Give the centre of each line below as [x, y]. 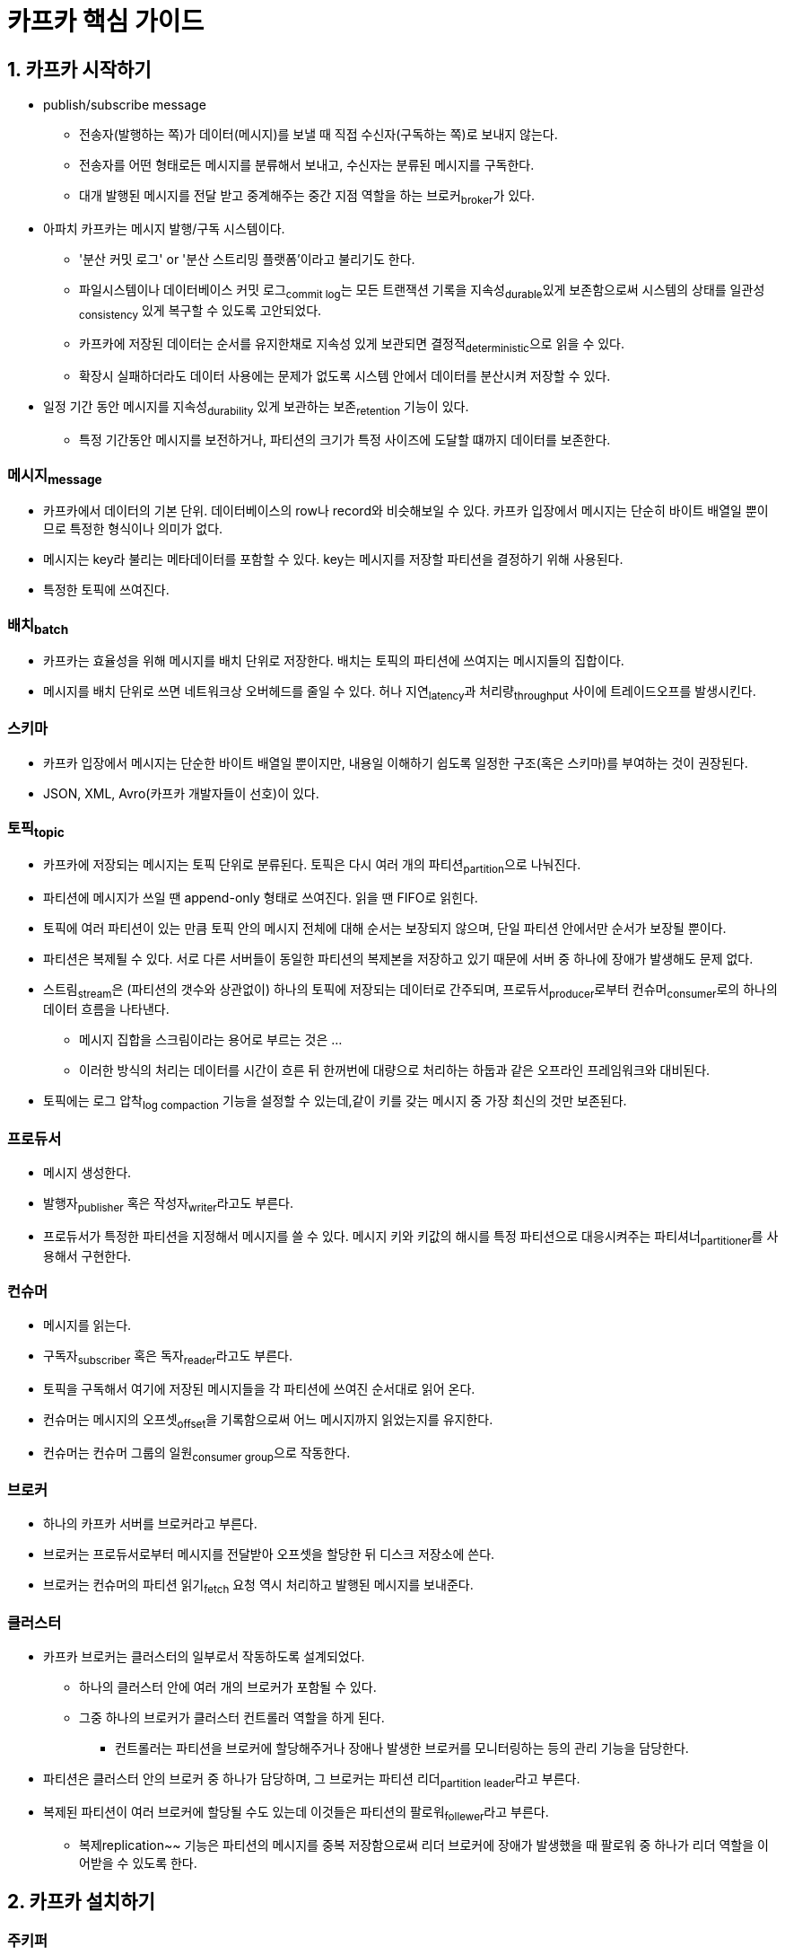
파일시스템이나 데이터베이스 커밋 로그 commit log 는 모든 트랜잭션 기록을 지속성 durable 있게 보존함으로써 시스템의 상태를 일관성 [422, 291]
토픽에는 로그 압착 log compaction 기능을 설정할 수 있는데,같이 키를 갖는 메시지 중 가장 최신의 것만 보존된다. [335, 1103]
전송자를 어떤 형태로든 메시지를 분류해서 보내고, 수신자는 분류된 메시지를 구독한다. [307, 165]
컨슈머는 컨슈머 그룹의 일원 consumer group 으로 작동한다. [197, 1454]
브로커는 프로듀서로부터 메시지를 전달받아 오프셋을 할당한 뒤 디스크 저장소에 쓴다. [269, 1554]
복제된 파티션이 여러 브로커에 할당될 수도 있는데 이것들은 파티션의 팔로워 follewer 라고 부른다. [296, 1813]
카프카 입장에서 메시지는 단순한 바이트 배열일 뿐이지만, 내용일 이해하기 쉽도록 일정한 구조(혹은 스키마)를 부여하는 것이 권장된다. [396, 762]
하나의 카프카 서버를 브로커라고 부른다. [150, 1524]
